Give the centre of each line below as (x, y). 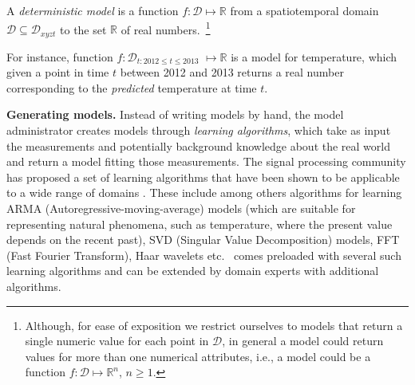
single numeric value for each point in (117, 341)
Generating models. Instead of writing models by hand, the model (175, 114)
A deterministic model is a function (93, 10)
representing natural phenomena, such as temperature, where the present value (200, 224)
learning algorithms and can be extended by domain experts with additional (193, 271)
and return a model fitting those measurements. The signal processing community (206, 161)
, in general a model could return (303, 341)
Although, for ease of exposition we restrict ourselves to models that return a (214, 325)
